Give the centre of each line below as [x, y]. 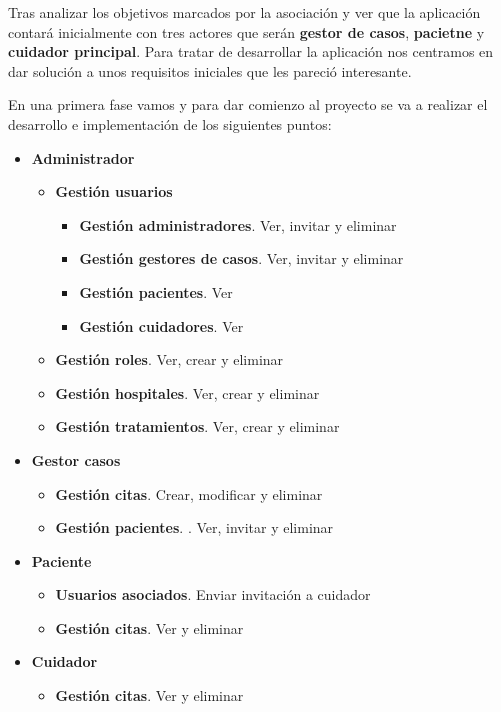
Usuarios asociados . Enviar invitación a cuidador [213, 594]
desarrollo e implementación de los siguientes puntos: [170, 123]
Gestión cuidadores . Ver [161, 325]
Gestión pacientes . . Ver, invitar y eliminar [194, 527]
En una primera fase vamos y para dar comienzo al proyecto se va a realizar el [248, 104]
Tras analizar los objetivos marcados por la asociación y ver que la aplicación [244, 12]
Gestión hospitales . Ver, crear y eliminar [187, 392]
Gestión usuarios [114, 191]
